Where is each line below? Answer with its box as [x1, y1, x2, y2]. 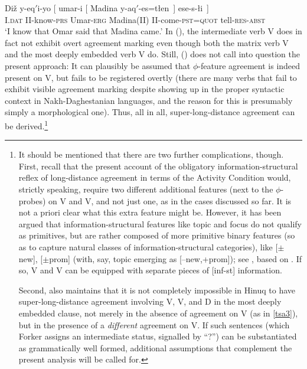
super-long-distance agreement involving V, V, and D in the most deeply [18, 295, 282, 308]
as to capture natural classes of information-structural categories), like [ [18, 240, 278, 253]
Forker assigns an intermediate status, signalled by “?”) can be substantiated [18, 330, 297, 342]
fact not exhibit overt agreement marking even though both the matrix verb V [5, 36, 289, 48]
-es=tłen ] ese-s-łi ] [138, 2, 210, 14]
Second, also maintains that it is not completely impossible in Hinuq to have [18, 283, 296, 296]
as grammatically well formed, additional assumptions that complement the [18, 341, 292, 354]
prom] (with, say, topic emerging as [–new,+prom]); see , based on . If [49, 252, 302, 264]
